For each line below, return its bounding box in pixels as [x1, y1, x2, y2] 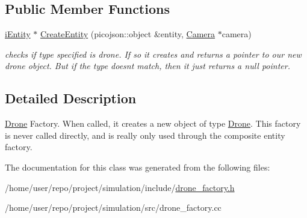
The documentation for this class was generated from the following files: [5, 160, 270, 173]
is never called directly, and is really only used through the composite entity [5, 129, 285, 141]
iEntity [5, 28, 31, 40]
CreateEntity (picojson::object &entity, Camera [40, 28, 216, 40]
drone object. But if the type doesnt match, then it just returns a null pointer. [5, 59, 290, 72]
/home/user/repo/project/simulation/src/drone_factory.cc [5, 201, 222, 214]
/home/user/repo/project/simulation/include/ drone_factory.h [5, 181, 235, 193]
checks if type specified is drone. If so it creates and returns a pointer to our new [5, 47, 302, 60]
